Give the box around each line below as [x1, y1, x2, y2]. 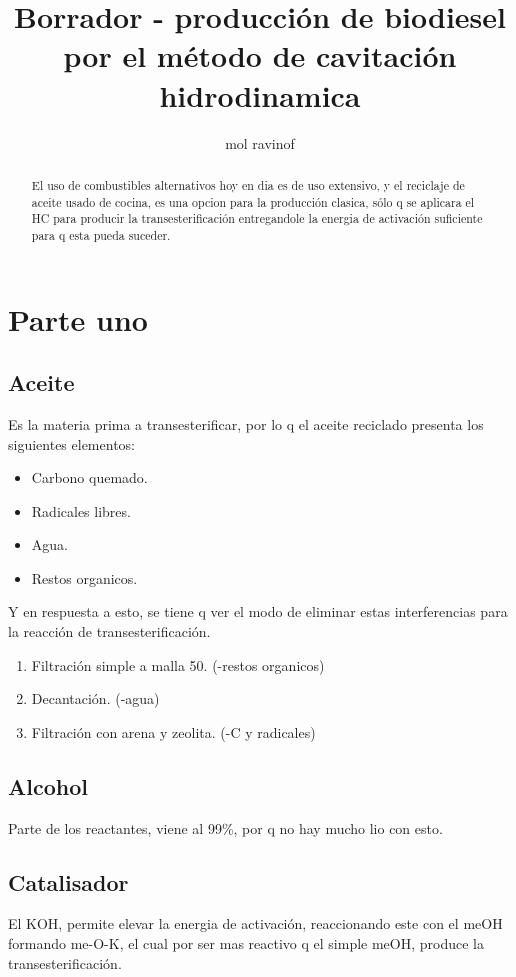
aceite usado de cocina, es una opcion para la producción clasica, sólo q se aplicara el [31, 193, 475, 210]
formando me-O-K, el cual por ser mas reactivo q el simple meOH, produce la [8, 933, 484, 954]
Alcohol [8, 770, 88, 801]
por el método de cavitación [63, 35, 457, 76]
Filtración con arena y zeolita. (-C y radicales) [31, 721, 316, 742]
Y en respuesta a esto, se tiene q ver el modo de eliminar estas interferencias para [8, 601, 508, 622]
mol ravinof [225, 132, 295, 153]
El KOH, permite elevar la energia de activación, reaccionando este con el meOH [8, 913, 503, 934]
